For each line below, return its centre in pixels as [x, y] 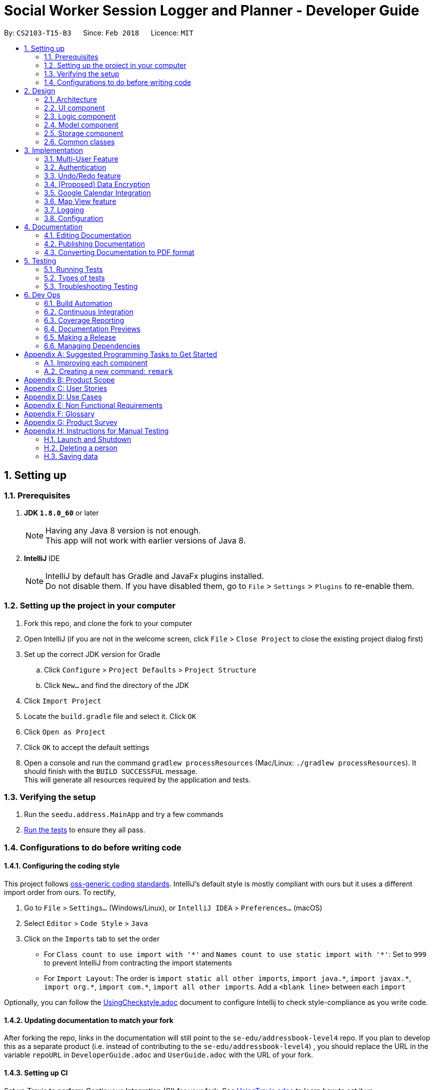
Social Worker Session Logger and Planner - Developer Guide [212, 10]
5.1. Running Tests [73, 269]
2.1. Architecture [71, 99]
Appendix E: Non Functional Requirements [93, 405]
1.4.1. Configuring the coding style [62, 866]
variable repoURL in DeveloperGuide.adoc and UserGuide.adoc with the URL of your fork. [159, 1055]
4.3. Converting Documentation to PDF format [119, 252]
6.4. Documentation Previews [92, 328]
